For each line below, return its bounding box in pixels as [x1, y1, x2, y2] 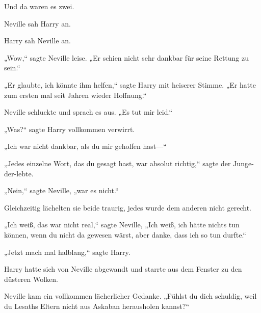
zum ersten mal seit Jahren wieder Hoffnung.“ [4, 89, 147, 100]
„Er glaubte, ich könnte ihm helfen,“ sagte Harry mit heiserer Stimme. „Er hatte [4, 79, 256, 90]
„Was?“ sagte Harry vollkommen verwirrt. [4, 123, 135, 134]
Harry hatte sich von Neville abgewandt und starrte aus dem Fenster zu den [4, 264, 242, 274]
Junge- [233, 158, 254, 168]
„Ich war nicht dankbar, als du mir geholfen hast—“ [4, 141, 167, 151]
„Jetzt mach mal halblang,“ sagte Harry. [4, 246, 130, 257]
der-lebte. [4, 168, 34, 178]
